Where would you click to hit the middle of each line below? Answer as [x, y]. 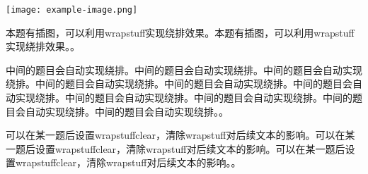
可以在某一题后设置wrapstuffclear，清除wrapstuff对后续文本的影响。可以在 [176, 135]
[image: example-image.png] [72, 10]
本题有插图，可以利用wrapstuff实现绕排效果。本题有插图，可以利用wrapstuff [180, 32]
